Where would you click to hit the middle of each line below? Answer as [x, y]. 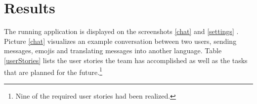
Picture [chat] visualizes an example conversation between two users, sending [120, 41]
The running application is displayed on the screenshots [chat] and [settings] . [121, 31]
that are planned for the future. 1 [53, 71]
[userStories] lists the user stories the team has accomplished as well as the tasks [126, 60]
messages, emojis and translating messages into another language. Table [113, 51]
